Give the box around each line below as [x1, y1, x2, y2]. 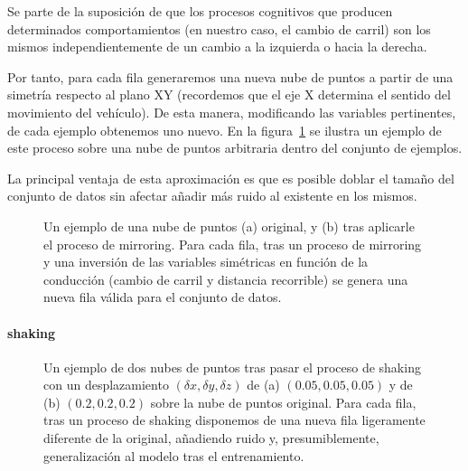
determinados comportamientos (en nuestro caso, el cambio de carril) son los [7, 19, 431, 38]
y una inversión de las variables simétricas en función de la [43, 252, 369, 271]
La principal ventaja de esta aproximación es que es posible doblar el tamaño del [7, 168, 454, 187]
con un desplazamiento [43, 375, 169, 394]
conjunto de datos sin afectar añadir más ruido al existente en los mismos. [7, 186, 417, 205]
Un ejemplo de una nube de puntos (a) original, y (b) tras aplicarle [43, 216, 415, 235]
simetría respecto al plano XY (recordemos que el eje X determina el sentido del [7, 85, 451, 104]
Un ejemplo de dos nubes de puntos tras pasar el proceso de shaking [43, 357, 421, 376]
